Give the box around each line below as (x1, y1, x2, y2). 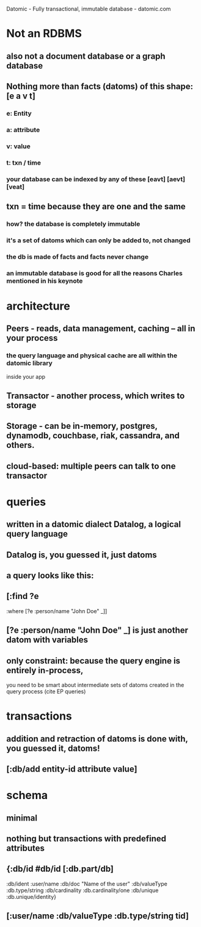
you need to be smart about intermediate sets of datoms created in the (6, 682, 185, 689)
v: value (6, 142, 31, 151)
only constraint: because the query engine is (6, 655, 181, 666)
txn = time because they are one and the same (6, 201, 186, 212)
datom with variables (6, 635, 89, 645)
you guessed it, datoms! (6, 743, 100, 753)
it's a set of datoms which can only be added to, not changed (6, 236, 191, 244)
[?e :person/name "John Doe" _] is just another (6, 625, 188, 636)
